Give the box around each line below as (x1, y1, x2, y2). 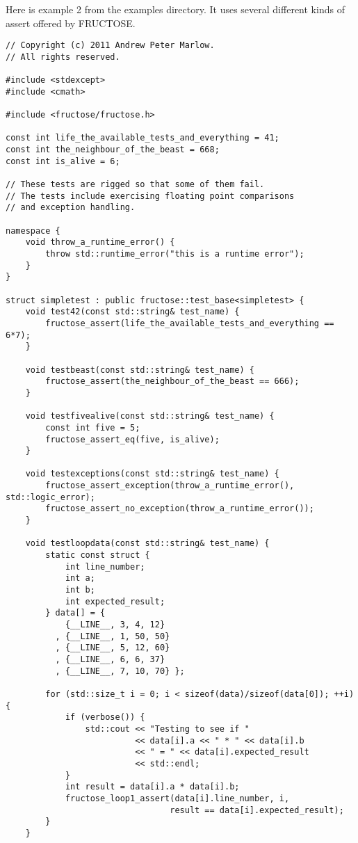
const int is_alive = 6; (6, 156, 120, 166)
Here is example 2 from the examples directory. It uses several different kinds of (6, 2, 345, 16)
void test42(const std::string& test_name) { (25, 307, 240, 317)
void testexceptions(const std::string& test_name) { (25, 469, 279, 479)
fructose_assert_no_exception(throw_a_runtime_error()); (45, 504, 314, 514)
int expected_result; (65, 596, 165, 607)
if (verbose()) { (65, 712, 145, 723)
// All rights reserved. (6, 51, 120, 62)
